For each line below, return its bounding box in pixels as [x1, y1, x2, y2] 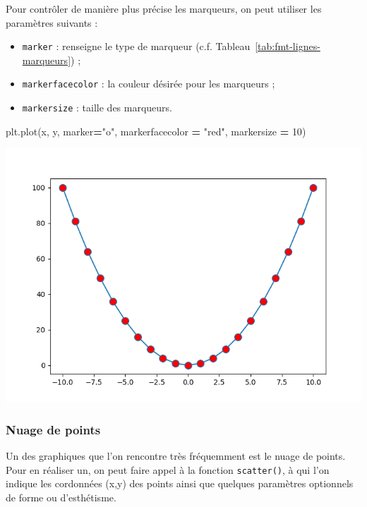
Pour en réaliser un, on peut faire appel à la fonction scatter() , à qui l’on [6, 462, 330, 477]
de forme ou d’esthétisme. [6, 490, 116, 504]
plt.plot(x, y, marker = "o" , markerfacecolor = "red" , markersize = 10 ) [6, 123, 306, 138]
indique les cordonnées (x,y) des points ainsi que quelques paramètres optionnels [6, 476, 354, 491]
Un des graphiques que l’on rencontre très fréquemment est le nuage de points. [6, 448, 346, 463]
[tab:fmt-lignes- [255, 39, 320, 54]
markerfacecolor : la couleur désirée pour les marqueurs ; [22, 76, 275, 91]
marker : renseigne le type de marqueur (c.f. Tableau [22, 39, 251, 54]
